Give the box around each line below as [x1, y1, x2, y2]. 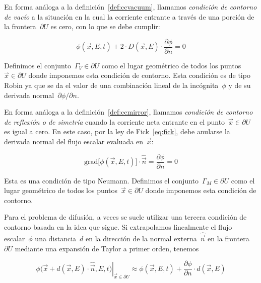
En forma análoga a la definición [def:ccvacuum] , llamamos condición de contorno [4, 2, 257, 12]
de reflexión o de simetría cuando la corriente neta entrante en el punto [4, 116, 225, 127]
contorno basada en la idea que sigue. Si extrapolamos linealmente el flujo [4, 222, 232, 232]
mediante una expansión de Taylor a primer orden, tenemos [15, 243, 199, 253]
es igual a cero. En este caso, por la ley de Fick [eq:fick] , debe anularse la [4, 126, 230, 137]
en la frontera [208, 233, 249, 244]
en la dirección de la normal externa [86, 233, 197, 244]
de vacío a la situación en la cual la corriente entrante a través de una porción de [4, 11, 254, 22]
